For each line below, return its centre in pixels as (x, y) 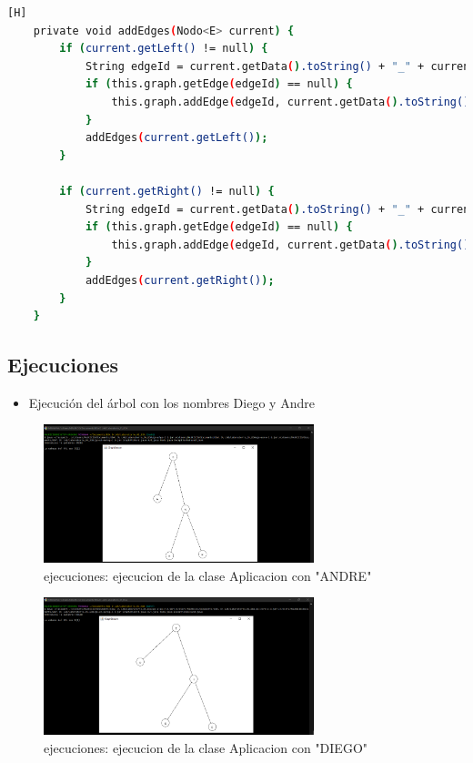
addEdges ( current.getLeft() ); (176, 138)
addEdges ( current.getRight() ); (180, 280)
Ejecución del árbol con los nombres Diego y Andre (171, 402)
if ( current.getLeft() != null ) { (164, 49)
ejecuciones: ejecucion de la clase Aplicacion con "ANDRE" (208, 575)
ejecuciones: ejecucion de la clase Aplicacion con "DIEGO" (206, 747)
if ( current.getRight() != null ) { (167, 191)
